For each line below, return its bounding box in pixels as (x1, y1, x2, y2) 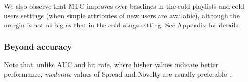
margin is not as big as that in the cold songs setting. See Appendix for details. (4, 20, 240, 30)
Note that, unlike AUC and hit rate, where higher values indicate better (4, 59, 219, 69)
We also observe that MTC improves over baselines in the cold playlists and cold (4, 1, 245, 11)
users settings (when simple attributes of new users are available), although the (4, 10, 240, 20)
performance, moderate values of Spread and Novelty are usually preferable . (4, 68, 232, 79)
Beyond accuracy (4, 40, 72, 52)
